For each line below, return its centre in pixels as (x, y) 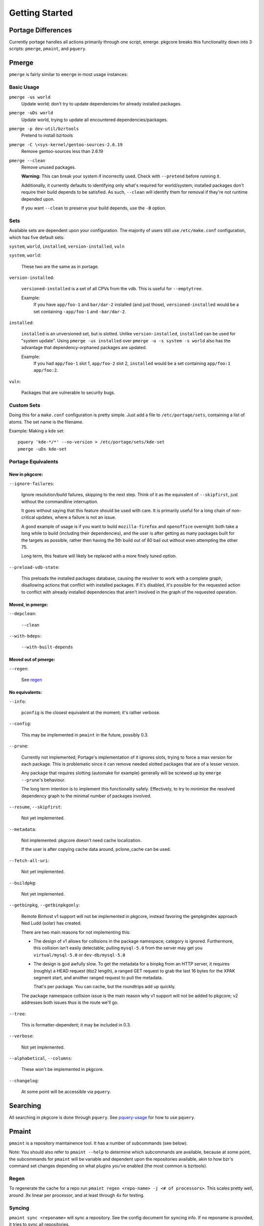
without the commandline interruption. (60, 501)
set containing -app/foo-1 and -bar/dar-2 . (80, 311)
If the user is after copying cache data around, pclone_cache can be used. (96, 849)
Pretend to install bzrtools (47, 135)
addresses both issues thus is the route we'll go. (70, 1002)
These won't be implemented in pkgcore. (63, 1070)
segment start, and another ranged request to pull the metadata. (98, 977)
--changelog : (24, 1080)
